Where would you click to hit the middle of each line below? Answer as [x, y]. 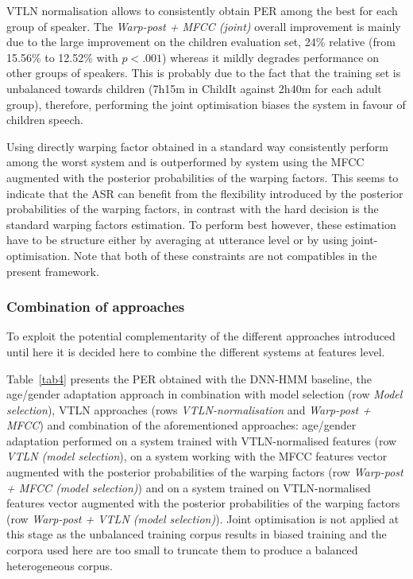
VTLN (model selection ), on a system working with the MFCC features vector [197, 456]
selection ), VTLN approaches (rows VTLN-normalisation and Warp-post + [189, 409]
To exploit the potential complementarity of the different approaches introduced [201, 336]
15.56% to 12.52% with [62, 57]
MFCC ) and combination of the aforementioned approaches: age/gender [181, 425]
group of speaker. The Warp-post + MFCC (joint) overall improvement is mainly [204, 26]
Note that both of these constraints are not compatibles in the [225, 255]
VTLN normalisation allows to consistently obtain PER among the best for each [202, 10]
